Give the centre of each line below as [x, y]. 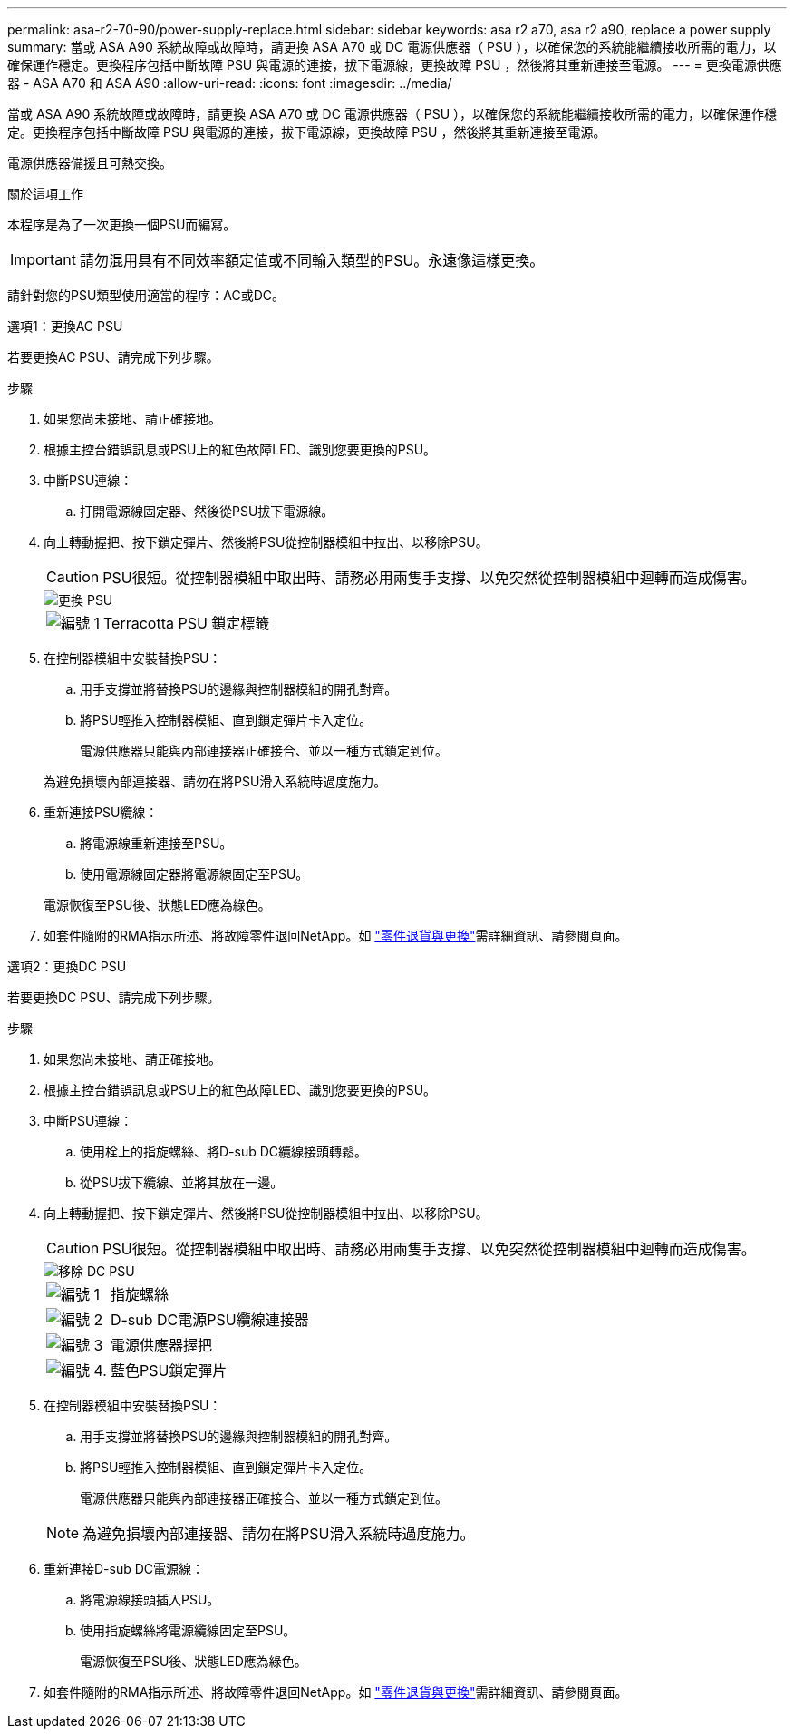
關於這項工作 [45, 194]
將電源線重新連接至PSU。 [156, 843]
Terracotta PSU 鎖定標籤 [187, 623]
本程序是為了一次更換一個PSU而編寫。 [122, 224]
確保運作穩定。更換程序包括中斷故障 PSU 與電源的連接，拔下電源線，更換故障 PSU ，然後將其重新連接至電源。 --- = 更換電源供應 [395, 65]
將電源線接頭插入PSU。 [150, 1599]
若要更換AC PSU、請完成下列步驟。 [113, 357]
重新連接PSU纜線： [101, 812]
